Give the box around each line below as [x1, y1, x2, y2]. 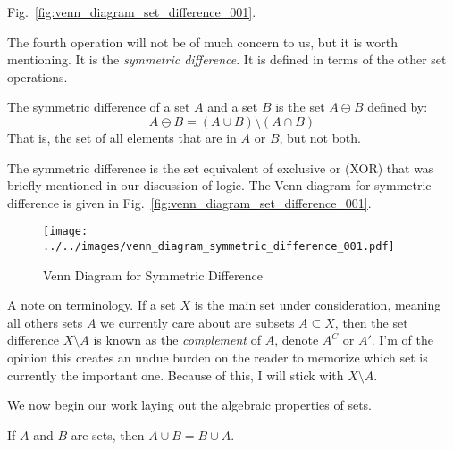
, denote [274, 330, 319, 349]
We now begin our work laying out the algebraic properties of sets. [7, 396, 372, 414]
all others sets [7, 312, 83, 331]
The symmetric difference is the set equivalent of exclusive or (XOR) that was [7, 158, 434, 177]
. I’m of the [371, 330, 433, 349]
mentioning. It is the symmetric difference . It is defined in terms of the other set [7, 50, 447, 69]
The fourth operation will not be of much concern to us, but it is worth [7, 32, 398, 51]
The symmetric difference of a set [7, 97, 190, 116]
